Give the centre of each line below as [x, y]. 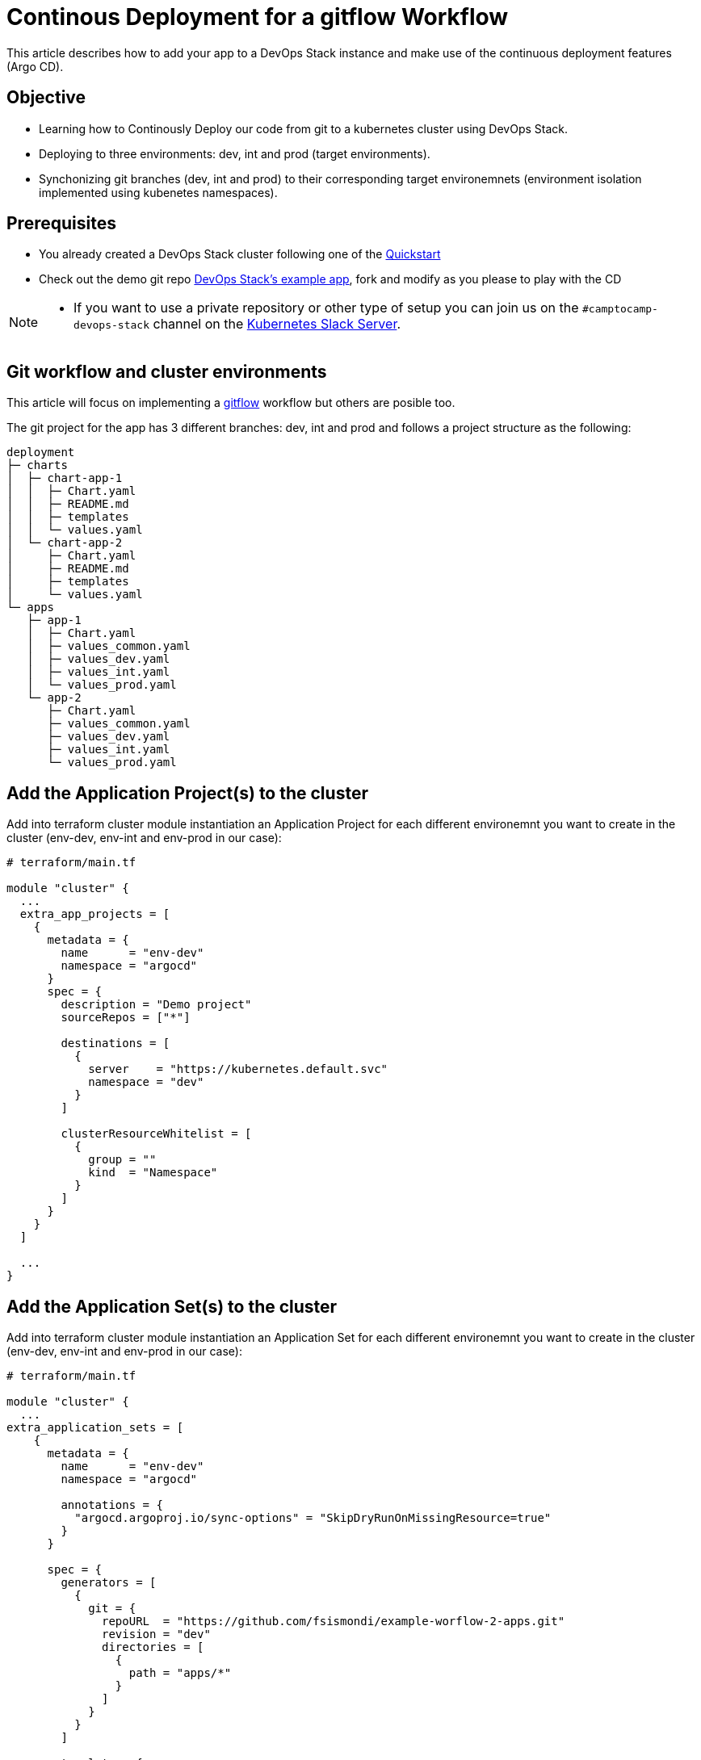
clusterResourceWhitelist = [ [156, 1134]
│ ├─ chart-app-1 [65, 478]
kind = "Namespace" [153, 1173]
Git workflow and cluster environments [167, 371]
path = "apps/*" [180, 1672]
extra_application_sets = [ [95, 1427]
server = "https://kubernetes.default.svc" [238, 1069]
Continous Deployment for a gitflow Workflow [258, 17]
